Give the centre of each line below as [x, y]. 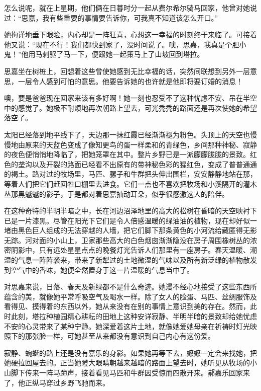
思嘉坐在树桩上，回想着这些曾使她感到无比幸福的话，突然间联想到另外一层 [127, 71]
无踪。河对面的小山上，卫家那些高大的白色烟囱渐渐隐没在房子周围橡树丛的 [127, 240]
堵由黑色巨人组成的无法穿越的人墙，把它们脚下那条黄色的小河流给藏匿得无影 [130, 230]
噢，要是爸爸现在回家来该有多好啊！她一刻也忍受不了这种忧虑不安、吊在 [123, 98]
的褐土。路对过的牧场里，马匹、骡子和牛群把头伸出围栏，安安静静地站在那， [130, 174]
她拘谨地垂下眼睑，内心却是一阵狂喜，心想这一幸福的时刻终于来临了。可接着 [130, 34]
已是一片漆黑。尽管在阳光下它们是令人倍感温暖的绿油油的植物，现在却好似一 [130, 220]
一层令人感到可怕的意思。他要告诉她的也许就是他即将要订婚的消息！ [130, 81]
